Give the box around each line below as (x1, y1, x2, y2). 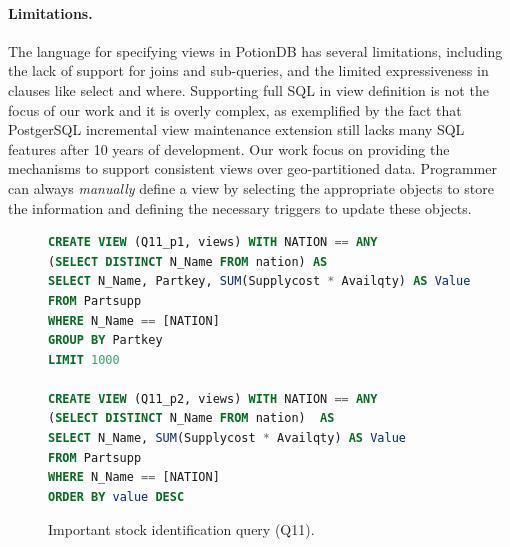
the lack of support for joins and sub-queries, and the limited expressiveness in (8, 60, 489, 81)
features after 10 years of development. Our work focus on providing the (8, 138, 450, 159)
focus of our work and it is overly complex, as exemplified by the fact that (8, 99, 462, 120)
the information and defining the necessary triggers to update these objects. (8, 197, 472, 218)
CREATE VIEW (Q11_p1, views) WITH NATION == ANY (48, 235, 378, 250)
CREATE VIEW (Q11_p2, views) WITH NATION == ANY (48, 391, 378, 406)
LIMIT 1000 (48, 352, 120, 367)
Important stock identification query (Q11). (48, 519, 315, 540)
